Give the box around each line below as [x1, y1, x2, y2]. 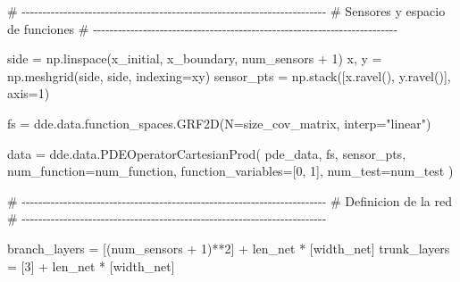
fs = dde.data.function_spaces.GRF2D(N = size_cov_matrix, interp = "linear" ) [7, 113, 431, 132]
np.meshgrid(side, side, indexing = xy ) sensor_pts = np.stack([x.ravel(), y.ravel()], [7, 66, 451, 85]
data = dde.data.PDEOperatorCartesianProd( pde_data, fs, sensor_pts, [7, 144, 406, 162]
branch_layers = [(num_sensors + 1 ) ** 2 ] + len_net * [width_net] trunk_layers [7, 238, 450, 257]
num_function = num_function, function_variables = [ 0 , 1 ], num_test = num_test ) [7, 162, 454, 180]
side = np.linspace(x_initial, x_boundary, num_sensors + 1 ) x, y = [7, 49, 382, 68]
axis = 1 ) [7, 84, 50, 103]
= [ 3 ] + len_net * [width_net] [7, 256, 175, 275]
